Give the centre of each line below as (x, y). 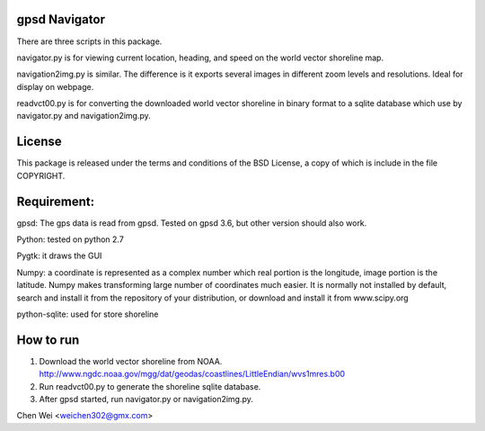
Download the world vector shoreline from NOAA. (131, 361)
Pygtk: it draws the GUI (59, 256)
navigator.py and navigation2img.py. (84, 116)
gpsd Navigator (61, 19)
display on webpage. (55, 86)
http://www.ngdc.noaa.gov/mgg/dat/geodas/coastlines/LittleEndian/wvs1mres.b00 (192, 374)
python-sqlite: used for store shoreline (88, 314)
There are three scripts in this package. (89, 41)
